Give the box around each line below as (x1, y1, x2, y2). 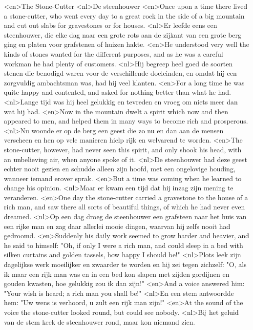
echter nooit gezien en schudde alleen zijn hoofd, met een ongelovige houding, (4, 164, 235, 174)
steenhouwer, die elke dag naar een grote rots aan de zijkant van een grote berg (4, 29, 242, 40)
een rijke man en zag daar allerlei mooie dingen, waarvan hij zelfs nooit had (4, 221, 231, 231)
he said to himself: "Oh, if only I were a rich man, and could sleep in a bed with (4, 240, 243, 250)
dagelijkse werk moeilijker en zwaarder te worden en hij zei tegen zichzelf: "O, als (4, 259, 247, 269)
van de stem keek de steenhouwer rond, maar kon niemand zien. (4, 316, 195, 327)
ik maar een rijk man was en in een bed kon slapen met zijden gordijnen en (4, 268, 230, 279)
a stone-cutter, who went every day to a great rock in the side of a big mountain (4, 10, 245, 21)
